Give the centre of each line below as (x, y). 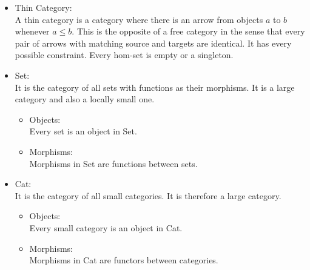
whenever (32, 31)
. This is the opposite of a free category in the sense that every (188, 31)
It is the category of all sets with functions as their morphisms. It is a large (155, 87)
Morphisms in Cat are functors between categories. (124, 260)
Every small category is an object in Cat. (106, 227)
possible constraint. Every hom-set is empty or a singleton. (124, 55)
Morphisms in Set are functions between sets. (113, 163)
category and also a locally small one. (85, 99)
